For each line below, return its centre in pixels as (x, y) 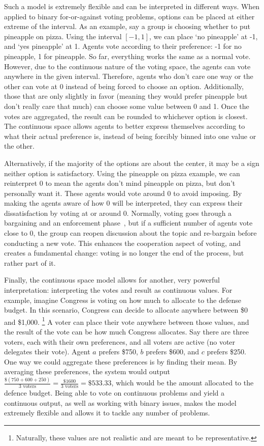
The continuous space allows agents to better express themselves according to (125, 126)
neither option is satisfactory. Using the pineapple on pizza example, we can (122, 173)
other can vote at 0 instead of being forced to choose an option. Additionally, (124, 86)
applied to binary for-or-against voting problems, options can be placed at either (129, 16)
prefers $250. (227, 352)
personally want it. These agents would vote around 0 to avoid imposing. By (123, 193)
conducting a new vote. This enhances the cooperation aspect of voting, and (123, 243)
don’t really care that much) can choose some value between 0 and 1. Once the (127, 106)
